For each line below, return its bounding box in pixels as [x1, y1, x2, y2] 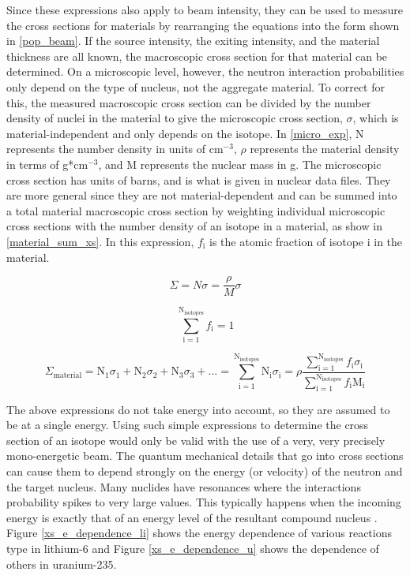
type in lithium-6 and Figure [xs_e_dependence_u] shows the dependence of [6, 540, 379, 557]
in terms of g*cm [6, 155, 88, 172]
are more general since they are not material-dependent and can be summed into [6, 187, 397, 203]
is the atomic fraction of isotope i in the [209, 233, 403, 249]
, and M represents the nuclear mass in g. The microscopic [98, 155, 382, 172]
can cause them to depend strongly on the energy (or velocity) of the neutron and [6, 463, 403, 480]
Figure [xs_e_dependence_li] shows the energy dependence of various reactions [6, 525, 393, 541]
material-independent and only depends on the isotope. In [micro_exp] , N [6, 125, 364, 141]
